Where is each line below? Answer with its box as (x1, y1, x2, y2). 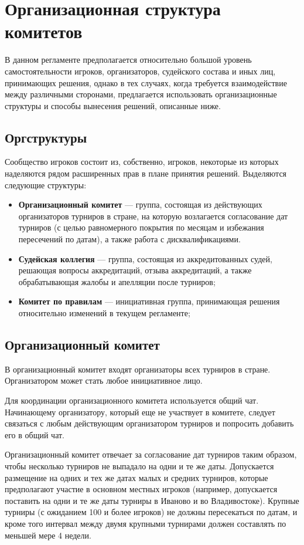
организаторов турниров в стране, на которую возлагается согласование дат (18, 209, 288, 222)
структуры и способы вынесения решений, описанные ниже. (5, 99, 221, 111)
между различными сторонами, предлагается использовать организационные (5, 88, 277, 100)
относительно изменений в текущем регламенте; (18, 307, 190, 319)
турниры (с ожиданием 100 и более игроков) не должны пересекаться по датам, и (5, 506, 298, 518)
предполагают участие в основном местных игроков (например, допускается (5, 483, 278, 495)
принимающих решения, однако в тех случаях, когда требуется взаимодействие (5, 76, 287, 89)
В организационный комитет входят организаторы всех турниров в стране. (5, 363, 271, 375)
